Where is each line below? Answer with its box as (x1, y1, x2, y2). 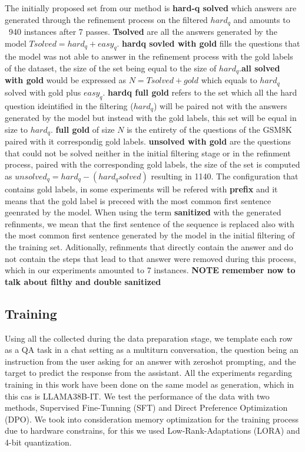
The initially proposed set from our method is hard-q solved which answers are (5, 2, 297, 14)
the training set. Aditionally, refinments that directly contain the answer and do (5, 240, 293, 253)
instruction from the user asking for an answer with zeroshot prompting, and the (5, 355, 296, 367)
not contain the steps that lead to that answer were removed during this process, (5, 252, 296, 264)
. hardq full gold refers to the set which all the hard (102, 86, 297, 98)
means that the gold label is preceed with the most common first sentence (5, 194, 271, 207)
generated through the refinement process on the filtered (5, 13, 208, 25)
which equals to (201, 74, 257, 86)
